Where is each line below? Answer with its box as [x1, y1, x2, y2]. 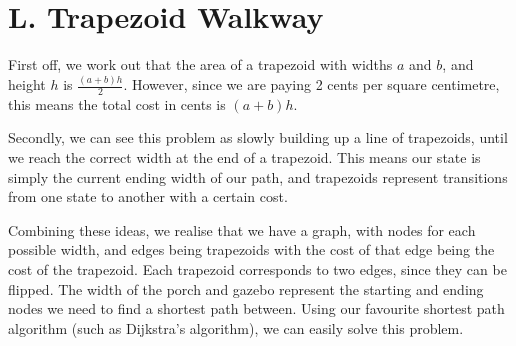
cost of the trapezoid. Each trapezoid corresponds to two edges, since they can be [8, 259, 507, 280]
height [8, 74, 46, 95]
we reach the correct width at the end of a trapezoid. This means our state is [8, 147, 481, 168]
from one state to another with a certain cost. [8, 186, 288, 207]
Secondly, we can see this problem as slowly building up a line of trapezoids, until [8, 127, 508, 148]
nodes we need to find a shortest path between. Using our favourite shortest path [8, 298, 505, 319]
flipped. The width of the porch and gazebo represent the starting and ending [8, 278, 484, 299]
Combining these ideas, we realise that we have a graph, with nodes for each [8, 219, 476, 240]
